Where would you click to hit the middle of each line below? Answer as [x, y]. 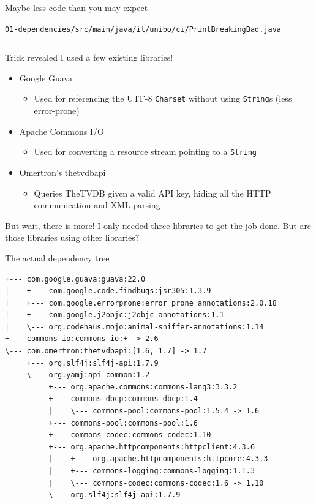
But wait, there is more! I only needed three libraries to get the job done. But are [158, 225]
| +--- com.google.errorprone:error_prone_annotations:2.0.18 [141, 303]
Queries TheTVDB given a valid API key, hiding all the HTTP [152, 193]
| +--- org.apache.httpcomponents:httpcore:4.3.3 [158, 459]
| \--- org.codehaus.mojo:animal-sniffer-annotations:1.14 [134, 327]
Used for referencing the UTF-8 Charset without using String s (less [163, 98]
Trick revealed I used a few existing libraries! [89, 57]
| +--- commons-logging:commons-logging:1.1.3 [152, 471]
